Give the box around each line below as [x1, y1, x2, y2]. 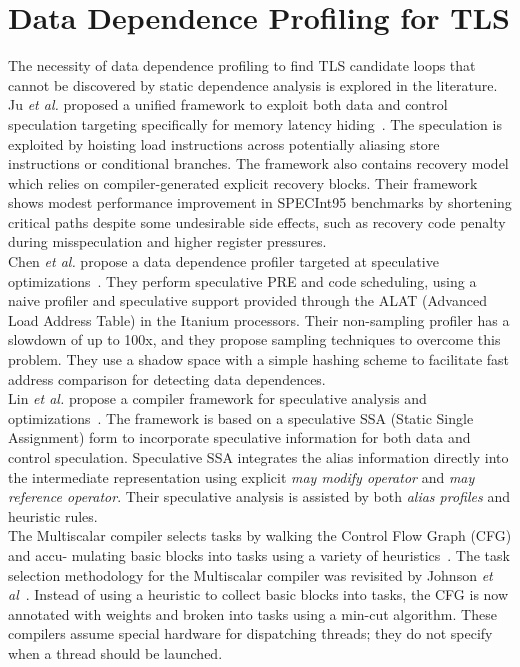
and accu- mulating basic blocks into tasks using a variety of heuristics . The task [8, 544, 510, 565]
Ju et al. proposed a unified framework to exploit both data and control [8, 94, 448, 115]
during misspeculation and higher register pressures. [8, 231, 327, 252]
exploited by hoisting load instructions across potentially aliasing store [8, 133, 440, 154]
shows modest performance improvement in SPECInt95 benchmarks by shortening [8, 192, 512, 213]
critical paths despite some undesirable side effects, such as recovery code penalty [8, 211, 506, 232]
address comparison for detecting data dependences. [8, 368, 326, 389]
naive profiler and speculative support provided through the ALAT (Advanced [8, 290, 487, 311]
